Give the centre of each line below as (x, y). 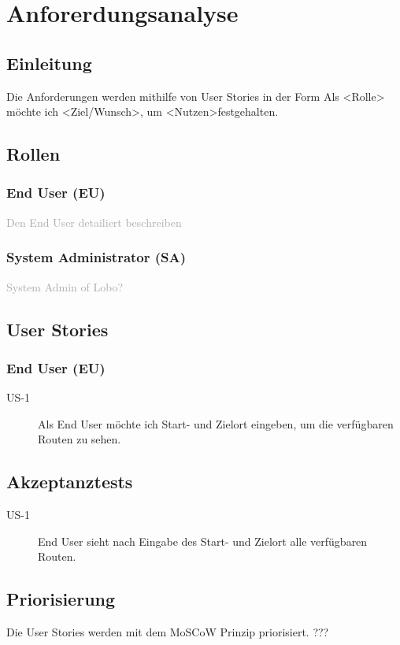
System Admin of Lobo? (65, 286)
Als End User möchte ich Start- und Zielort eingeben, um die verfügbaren (216, 423)
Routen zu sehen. (80, 439)
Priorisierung (61, 599)
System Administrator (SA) (96, 257)
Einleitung (49, 63)
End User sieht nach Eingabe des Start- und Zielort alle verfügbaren (203, 541)
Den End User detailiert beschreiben (94, 222)
